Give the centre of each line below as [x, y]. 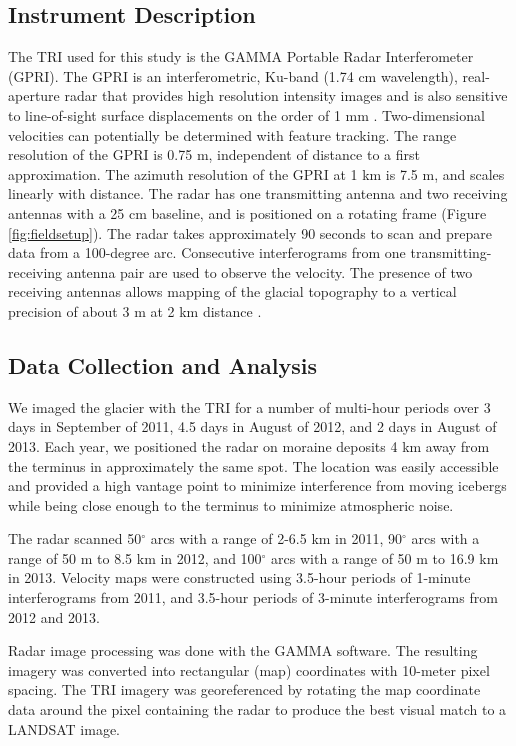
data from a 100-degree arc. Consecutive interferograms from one [207, 252]
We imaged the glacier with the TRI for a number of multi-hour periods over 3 [249, 406]
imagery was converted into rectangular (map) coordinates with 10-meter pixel [249, 669]
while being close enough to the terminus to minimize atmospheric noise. [231, 504]
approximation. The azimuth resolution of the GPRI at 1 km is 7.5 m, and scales [256, 173]
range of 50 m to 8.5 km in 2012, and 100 [135, 557]
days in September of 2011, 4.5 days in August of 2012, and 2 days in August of [252, 426]
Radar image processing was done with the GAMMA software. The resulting [243, 650]
